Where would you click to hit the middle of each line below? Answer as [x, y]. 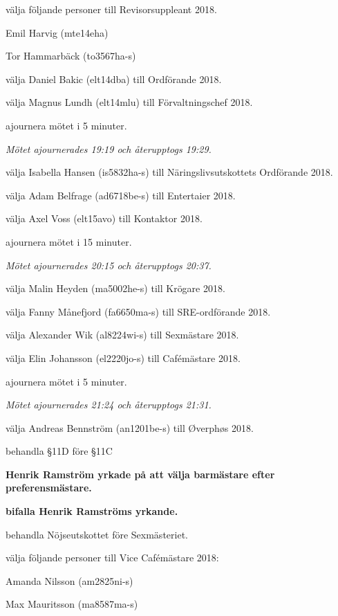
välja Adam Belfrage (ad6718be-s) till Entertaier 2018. [121, 195]
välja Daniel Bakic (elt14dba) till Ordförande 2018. [114, 79]
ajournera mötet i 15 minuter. [69, 241]
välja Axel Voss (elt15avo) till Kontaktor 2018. [104, 218]
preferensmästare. [49, 488]
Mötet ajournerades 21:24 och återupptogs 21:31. [109, 405]
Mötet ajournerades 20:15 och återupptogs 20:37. [109, 265]
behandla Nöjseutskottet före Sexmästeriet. [97, 534]
